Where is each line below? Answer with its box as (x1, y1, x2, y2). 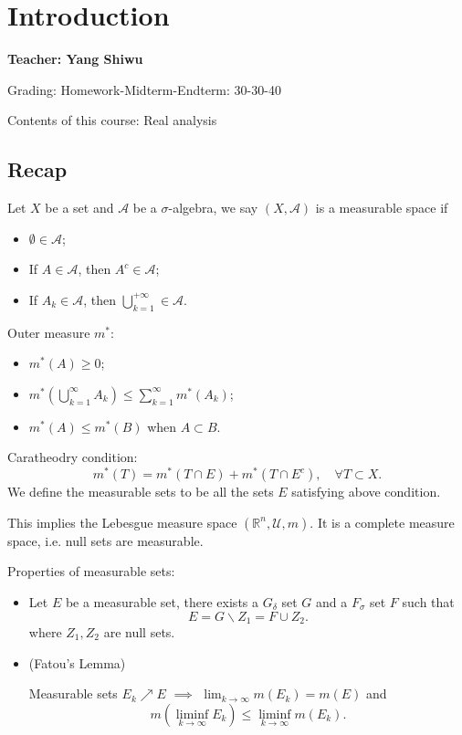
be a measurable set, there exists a (65, 592, 258, 611)
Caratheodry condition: (7, 447, 138, 467)
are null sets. (103, 622, 175, 641)
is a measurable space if (315, 198, 448, 217)
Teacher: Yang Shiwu (7, 49, 143, 68)
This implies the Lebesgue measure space (7, 512, 237, 531)
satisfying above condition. (291, 482, 441, 501)
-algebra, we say (168, 198, 258, 217)
